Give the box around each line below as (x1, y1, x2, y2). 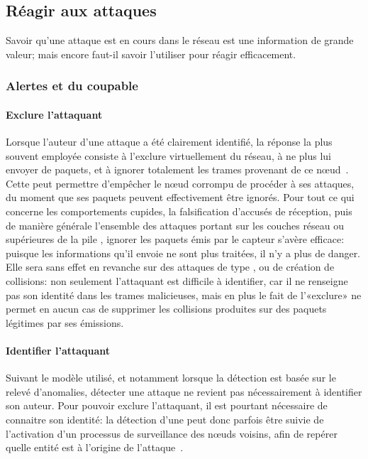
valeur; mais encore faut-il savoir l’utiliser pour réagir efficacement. (6, 46, 296, 61)
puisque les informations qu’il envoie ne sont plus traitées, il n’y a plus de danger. (6, 245, 361, 260)
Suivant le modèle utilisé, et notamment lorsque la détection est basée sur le (6, 370, 336, 385)
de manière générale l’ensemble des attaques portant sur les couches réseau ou (6, 217, 345, 232)
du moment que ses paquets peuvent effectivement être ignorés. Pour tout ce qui (6, 190, 355, 205)
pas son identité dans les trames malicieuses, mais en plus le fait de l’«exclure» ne (6, 287, 362, 302)
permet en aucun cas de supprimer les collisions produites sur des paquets (6, 301, 327, 316)
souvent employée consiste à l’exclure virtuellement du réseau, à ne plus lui (6, 148, 331, 163)
